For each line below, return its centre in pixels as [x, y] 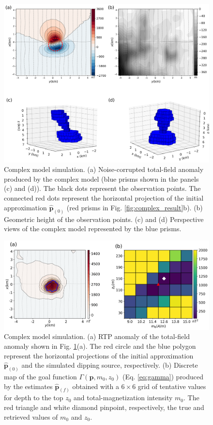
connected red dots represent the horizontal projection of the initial [104, 198]
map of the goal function [40, 376]
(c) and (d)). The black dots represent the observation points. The [102, 188]
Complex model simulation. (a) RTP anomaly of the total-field [97, 336]
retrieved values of [31, 416]
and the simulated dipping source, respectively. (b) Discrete [110, 365]
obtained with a [96, 386]
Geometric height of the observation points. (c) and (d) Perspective [104, 219]
